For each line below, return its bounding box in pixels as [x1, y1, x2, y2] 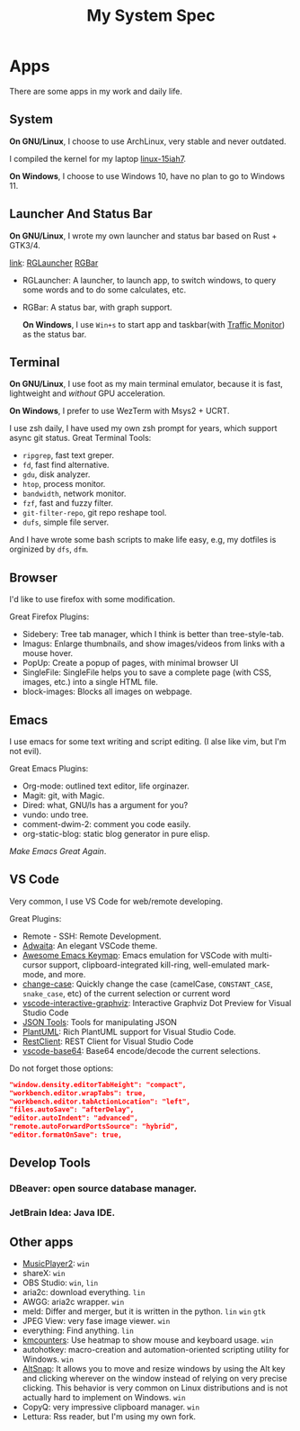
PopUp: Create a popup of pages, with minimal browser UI [22, 658, 239, 669]
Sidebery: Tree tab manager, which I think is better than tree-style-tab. [22, 629, 285, 640]
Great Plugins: [9, 913, 62, 923]
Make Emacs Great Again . [9, 846, 107, 856]
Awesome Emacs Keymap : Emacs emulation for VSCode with [22, 949, 249, 960]
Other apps [9, 1234, 74, 1249]
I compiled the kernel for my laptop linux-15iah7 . [9, 153, 187, 164]
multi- [250, 949, 273, 960]
